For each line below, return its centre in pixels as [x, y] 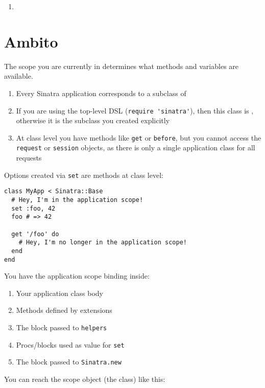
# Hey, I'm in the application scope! [77, 200]
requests [29, 158]
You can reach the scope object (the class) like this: [85, 379]
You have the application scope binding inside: [77, 276]
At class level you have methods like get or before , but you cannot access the [139, 137]
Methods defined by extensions [64, 310]
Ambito [31, 41]
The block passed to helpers [62, 327]
